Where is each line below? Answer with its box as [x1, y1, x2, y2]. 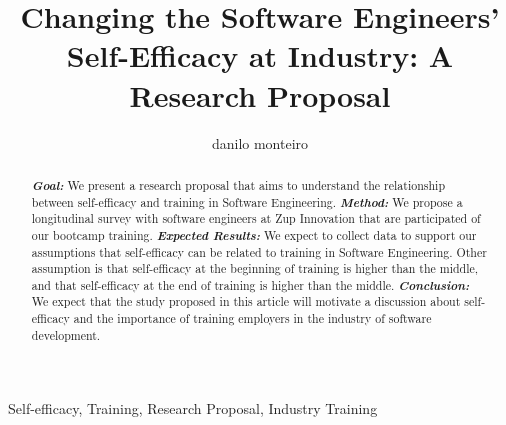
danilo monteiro [211, 132, 309, 153]
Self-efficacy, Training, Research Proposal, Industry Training [8, 398, 378, 419]
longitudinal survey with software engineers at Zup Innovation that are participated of [31, 210, 481, 227]
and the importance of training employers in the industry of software [73, 310, 432, 327]
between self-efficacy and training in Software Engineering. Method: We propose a [31, 192, 463, 211]
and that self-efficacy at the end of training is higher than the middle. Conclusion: [31, 275, 470, 294]
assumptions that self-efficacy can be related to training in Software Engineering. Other [31, 243, 487, 260]
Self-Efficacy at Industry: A [66, 35, 454, 76]
